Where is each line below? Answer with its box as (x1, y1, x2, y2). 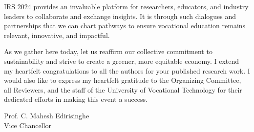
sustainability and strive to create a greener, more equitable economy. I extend (4, 56, 239, 66)
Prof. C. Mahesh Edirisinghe (4, 110, 89, 120)
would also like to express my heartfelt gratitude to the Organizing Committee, (4, 75, 241, 85)
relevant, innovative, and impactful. (4, 30, 110, 40)
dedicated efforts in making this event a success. (4, 94, 148, 104)
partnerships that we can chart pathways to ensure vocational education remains (4, 20, 246, 31)
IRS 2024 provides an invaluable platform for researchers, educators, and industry (4, 1, 249, 11)
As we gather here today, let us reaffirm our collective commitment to (4, 46, 212, 57)
